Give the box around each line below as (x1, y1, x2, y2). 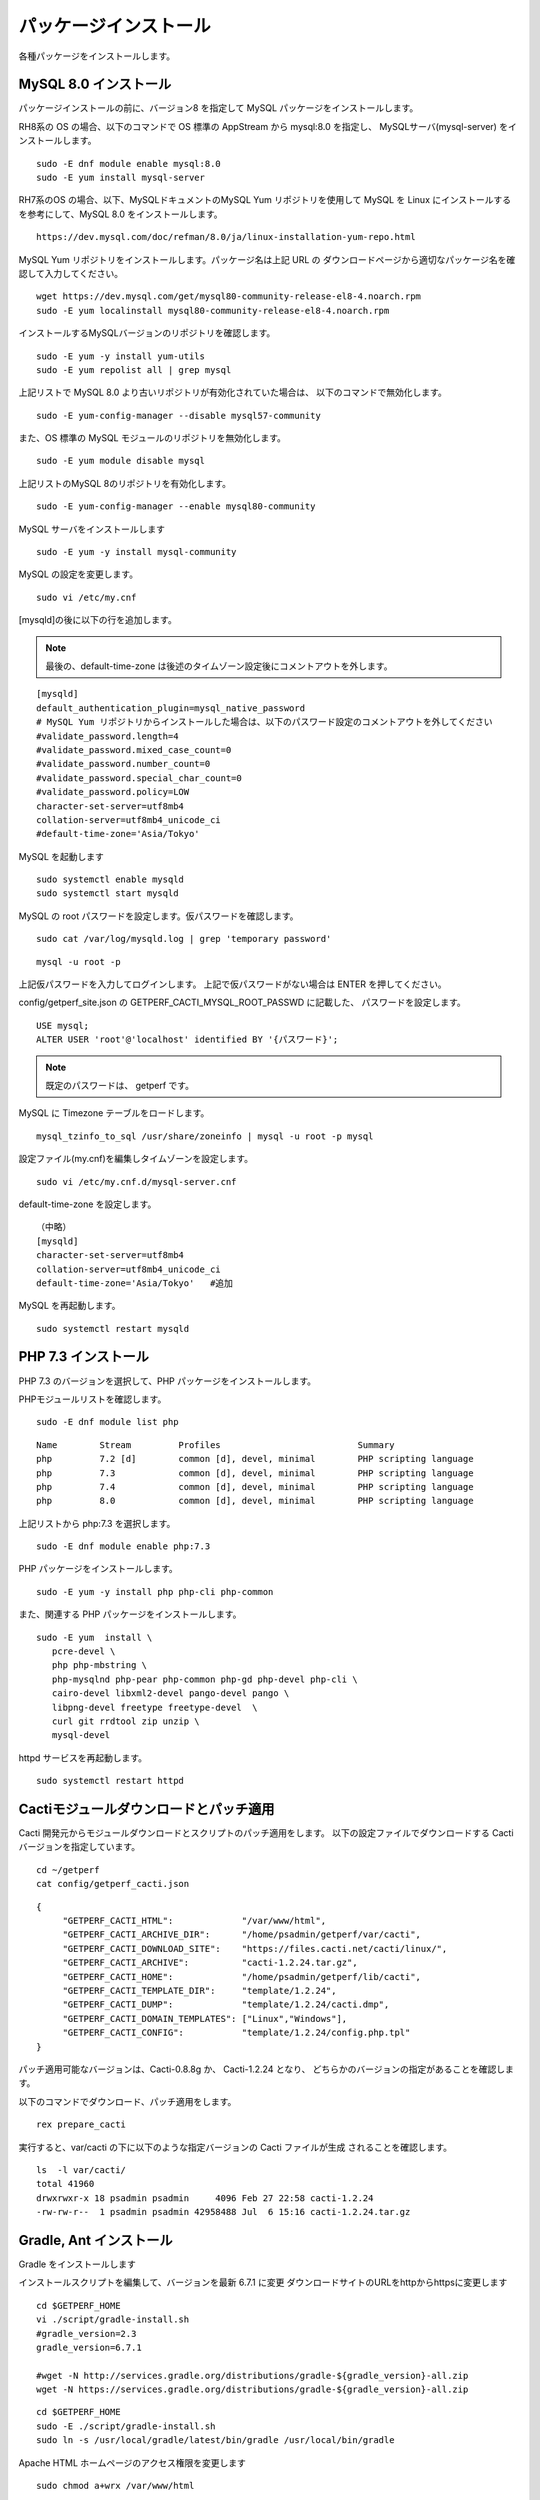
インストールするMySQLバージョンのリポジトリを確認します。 (18, 327, 276, 339)
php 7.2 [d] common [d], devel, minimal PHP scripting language (36, 1453, 474, 1465)
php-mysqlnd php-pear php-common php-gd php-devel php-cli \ (51, 1673, 359, 1685)
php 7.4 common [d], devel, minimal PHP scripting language (36, 1481, 474, 1492)
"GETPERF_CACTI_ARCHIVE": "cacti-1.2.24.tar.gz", (62, 1957, 359, 1969)
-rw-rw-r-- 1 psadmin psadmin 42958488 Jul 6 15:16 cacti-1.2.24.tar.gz (36, 2206, 411, 2218)
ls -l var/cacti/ (36, 2164, 127, 2175)
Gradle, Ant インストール (18, 2231, 173, 2249)
